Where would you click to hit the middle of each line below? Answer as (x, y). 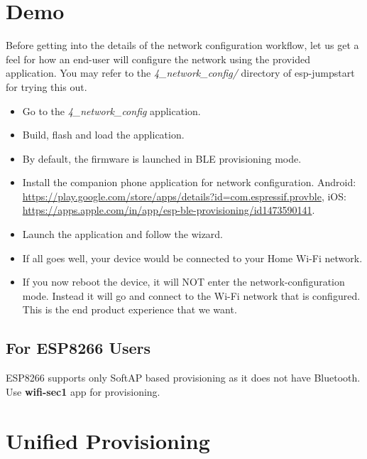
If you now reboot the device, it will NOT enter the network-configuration (183, 282)
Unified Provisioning (108, 440)
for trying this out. (46, 86)
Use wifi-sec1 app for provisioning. (83, 391)
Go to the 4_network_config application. (111, 110)
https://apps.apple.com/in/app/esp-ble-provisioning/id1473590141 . (169, 210)
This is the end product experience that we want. (130, 309)
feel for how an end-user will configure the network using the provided (158, 59)
